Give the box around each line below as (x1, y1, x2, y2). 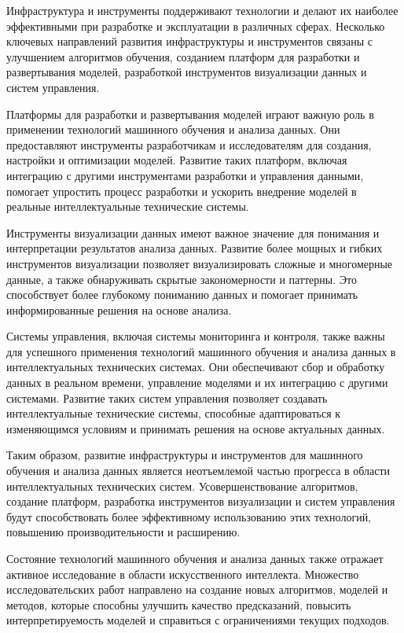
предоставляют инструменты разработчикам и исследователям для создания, (6, 136, 372, 153)
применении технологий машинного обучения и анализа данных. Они (6, 121, 340, 138)
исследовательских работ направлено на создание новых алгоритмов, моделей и (6, 581, 388, 598)
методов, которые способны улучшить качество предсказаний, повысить (6, 596, 351, 613)
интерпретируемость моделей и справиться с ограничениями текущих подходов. (6, 612, 390, 628)
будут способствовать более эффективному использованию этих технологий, (6, 508, 372, 524)
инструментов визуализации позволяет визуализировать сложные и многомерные (6, 255, 393, 271)
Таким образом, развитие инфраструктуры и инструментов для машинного (6, 447, 363, 463)
